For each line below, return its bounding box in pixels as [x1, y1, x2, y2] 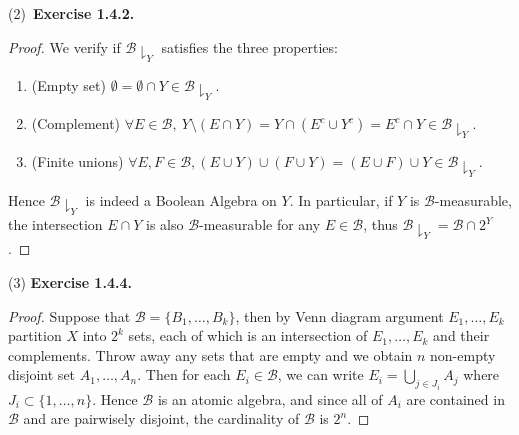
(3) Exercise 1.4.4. [8, 271, 132, 292]
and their [433, 325, 490, 346]
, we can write [277, 364, 364, 385]
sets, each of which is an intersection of [128, 325, 368, 346]
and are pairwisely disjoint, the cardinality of [23, 408, 300, 429]
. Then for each [137, 364, 231, 385]
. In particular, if [289, 189, 393, 210]
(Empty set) [31, 74, 106, 95]
